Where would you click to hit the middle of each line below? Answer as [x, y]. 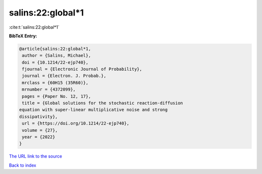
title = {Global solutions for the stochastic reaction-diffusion [103, 103]
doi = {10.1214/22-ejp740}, [55, 62]
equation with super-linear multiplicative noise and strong [93, 110]
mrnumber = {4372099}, [49, 89]
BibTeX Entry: [23, 36]
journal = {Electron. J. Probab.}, [64, 76]
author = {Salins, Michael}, [57, 55]
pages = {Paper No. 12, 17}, [57, 96]
